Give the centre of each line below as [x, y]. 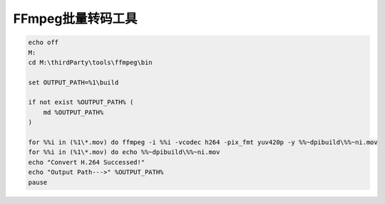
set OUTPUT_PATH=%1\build [73, 82]
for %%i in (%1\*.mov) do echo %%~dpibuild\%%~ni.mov [124, 152]
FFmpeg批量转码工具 [75, 19]
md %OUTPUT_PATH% [73, 112]
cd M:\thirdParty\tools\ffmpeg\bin [90, 62]
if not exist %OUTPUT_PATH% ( [81, 102]
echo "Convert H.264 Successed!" [87, 162]
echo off [43, 42]
